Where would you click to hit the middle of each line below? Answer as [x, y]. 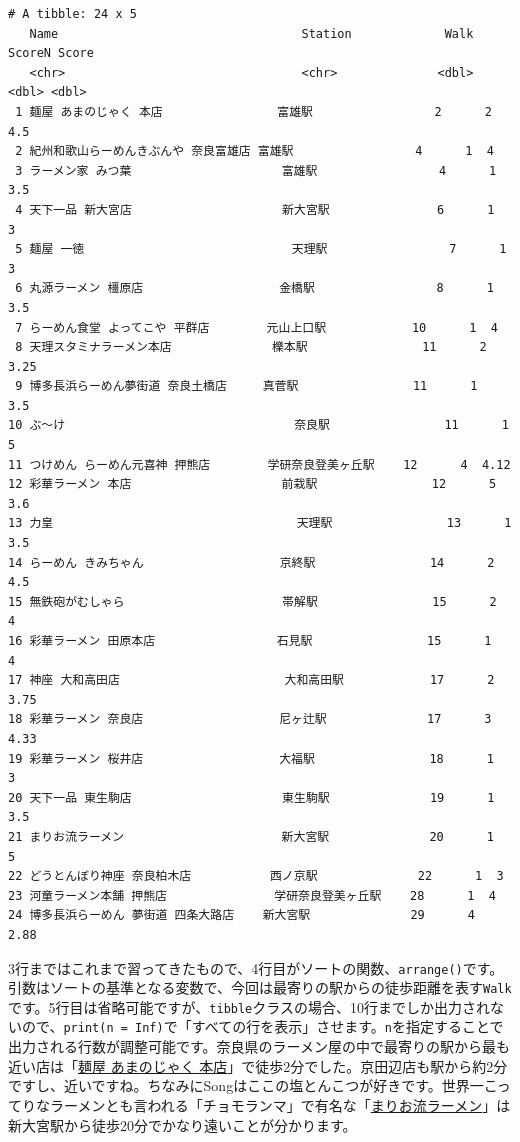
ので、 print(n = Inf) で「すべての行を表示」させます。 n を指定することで [262, 1026]
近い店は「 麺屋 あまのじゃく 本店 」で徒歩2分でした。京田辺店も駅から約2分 [258, 1065]
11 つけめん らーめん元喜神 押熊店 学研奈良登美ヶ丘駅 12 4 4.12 [259, 464]
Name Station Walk [251, 33]
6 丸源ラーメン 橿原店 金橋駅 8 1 [254, 288]
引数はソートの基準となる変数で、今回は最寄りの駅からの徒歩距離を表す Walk [260, 987]
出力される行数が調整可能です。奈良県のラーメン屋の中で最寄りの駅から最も [259, 1046]
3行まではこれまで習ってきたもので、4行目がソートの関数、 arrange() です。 [256, 967]
